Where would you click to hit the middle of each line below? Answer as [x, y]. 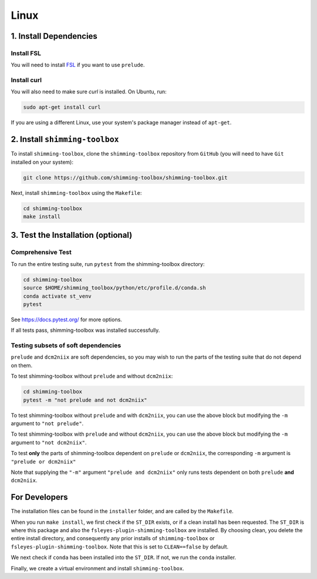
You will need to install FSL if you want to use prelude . [78, 65]
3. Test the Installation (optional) [72, 235]
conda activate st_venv [58, 296]
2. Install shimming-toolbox [65, 139]
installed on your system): [42, 162]
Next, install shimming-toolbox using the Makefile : [76, 193]
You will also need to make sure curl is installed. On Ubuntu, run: [89, 92]
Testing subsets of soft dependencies [66, 345]
